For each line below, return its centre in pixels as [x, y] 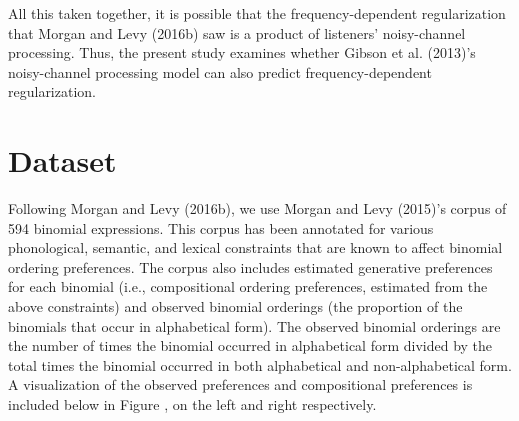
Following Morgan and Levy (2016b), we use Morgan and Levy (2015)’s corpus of [257, 208]
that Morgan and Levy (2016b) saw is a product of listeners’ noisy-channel [237, 32]
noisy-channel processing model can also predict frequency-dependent [220, 71]
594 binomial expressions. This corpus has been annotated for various [221, 227]
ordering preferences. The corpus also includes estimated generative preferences [250, 266]
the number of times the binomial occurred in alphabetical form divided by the [250, 345]
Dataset [62, 160]
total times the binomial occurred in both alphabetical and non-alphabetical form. [260, 364]
